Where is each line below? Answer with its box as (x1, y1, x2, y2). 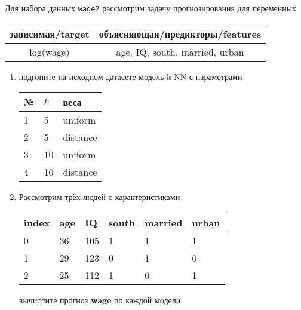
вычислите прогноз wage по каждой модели (19, 293, 181, 306)
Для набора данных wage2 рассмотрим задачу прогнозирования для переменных (5, 2, 297, 14)
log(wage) (29, 44, 70, 59)
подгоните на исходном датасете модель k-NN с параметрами (19, 70, 242, 82)
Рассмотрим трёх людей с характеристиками (19, 191, 180, 203)
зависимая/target (10, 26, 90, 41)
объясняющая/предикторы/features (99, 26, 262, 41)
